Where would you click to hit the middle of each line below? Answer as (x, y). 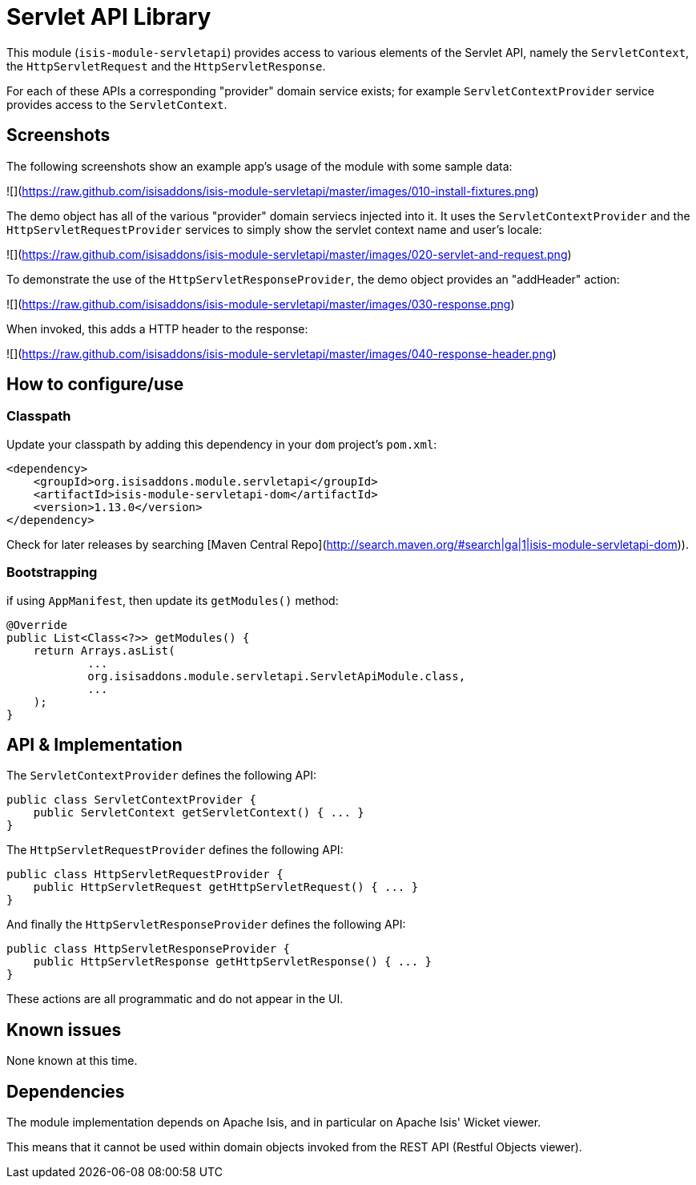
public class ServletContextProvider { (131, 800)
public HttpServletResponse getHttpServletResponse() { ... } (233, 962)
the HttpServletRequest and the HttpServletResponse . (166, 66)
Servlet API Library (109, 17)
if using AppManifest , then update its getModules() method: (173, 600)
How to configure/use (95, 385)
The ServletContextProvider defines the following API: (161, 776)
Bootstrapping (52, 572)
